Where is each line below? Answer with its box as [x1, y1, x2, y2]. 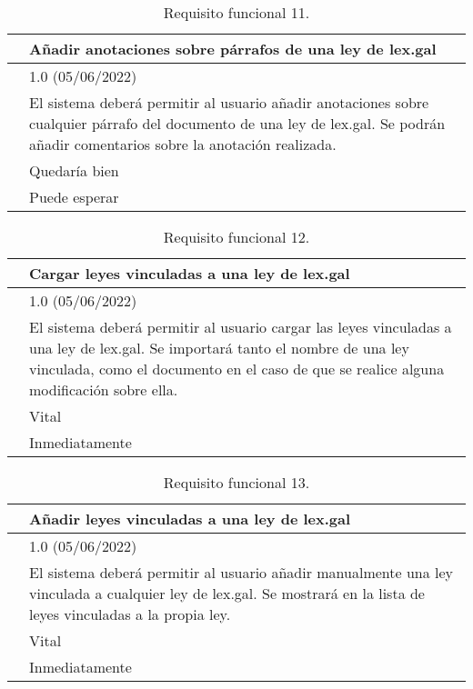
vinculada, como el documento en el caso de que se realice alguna [29, 358, 445, 379]
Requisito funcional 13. [163, 472, 310, 493]
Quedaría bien [29, 160, 119, 181]
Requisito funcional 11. [163, 2, 310, 23]
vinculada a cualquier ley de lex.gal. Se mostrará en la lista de [29, 583, 425, 604]
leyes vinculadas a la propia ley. [29, 604, 231, 624]
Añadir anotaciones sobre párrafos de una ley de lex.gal [29, 38, 437, 59]
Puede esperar [29, 186, 119, 207]
